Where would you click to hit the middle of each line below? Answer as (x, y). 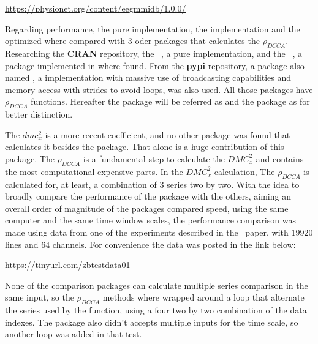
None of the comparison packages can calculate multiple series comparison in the (157, 285)
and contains (280, 158)
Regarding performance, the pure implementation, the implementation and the (153, 28)
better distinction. (39, 114)
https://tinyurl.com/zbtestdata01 (68, 265)
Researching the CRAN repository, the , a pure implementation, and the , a (153, 53)
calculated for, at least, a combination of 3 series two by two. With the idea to (152, 184)
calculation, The (244, 171)
